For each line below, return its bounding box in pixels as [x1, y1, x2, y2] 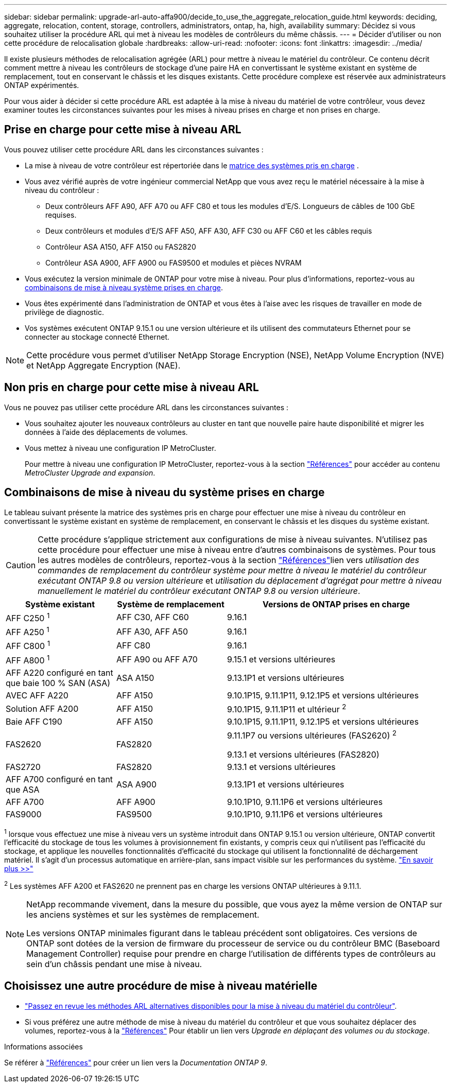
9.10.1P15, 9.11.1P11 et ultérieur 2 [227, 702, 346, 715]
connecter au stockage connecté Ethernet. [25, 332, 170, 341]
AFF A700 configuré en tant [6, 774, 113, 784]
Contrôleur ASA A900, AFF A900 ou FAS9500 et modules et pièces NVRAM [45, 258, 302, 267]
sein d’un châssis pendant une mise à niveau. [26, 958, 202, 969]
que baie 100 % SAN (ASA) [6, 677, 111, 688]
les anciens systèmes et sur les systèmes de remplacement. [26, 909, 259, 920]
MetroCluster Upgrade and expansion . [25, 468, 155, 477]
